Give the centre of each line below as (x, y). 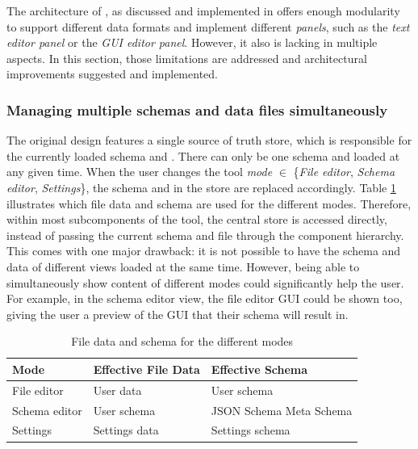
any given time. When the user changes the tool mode (140, 172)
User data (117, 390)
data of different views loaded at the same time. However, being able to (183, 266)
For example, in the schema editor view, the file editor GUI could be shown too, (205, 298)
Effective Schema (259, 369)
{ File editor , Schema (344, 172)
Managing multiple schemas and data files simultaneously (197, 109)
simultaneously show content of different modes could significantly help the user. (205, 282)
